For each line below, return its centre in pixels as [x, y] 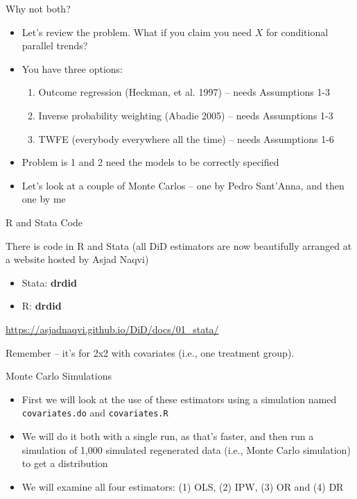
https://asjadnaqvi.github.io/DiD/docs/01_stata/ [112, 329]
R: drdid [42, 306]
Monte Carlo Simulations [59, 376]
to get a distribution [65, 463]
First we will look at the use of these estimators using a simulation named [179, 399]
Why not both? [38, 8]
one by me [44, 199]
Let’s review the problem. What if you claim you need [137, 32]
